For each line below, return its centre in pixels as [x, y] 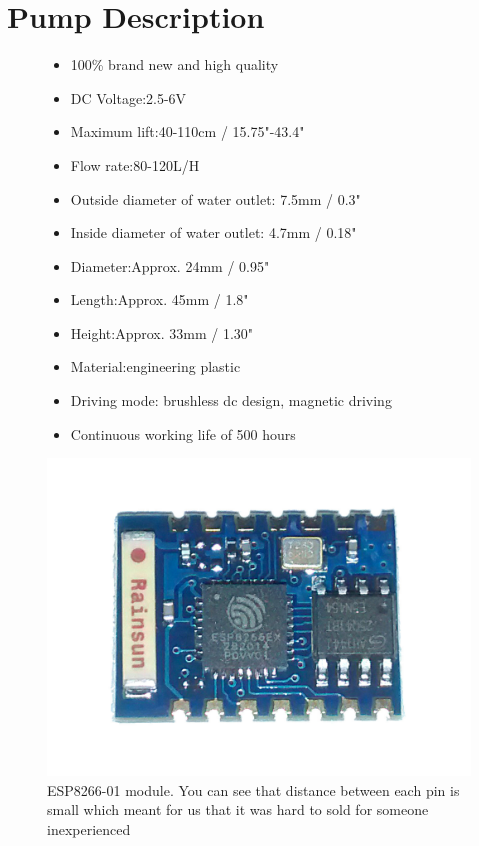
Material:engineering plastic [155, 366]
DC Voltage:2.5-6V [128, 97]
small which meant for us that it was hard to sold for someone [238, 809]
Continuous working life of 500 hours [183, 433]
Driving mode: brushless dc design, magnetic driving [231, 400]
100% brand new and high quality [174, 64]
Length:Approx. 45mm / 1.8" [159, 299]
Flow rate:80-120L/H [135, 164]
